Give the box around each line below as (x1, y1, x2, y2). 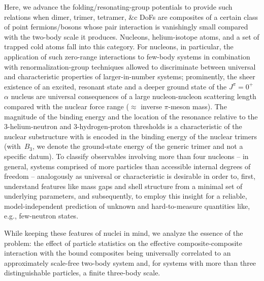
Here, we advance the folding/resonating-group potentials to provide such (4, 2, 233, 12)
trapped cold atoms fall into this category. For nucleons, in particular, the (4, 41, 234, 52)
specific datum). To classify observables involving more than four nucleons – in (4, 150, 249, 161)
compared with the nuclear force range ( (4, 101, 129, 111)
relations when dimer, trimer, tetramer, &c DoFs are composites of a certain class (4, 11, 258, 22)
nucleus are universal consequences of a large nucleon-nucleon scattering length (11, 91, 256, 102)
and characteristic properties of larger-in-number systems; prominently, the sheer (4, 71, 255, 82)
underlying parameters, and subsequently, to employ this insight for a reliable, (4, 191, 247, 201)
